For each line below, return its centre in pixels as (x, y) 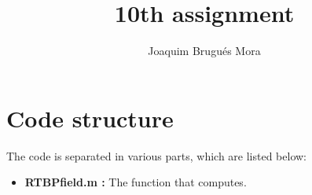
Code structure (90, 118)
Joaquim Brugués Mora (204, 51)
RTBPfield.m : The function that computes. (136, 182)
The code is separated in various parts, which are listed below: (157, 155)
